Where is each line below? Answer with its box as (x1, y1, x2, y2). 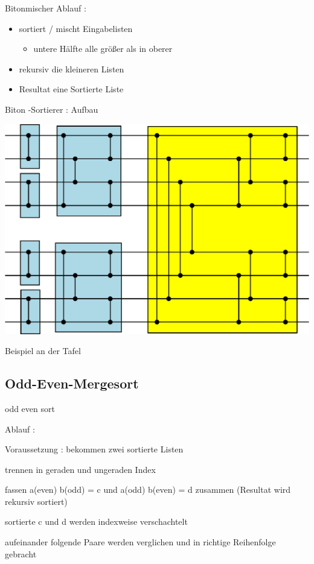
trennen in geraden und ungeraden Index (5, 463, 156, 475)
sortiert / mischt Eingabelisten (19, 22, 133, 34)
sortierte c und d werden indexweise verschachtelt (5, 515, 188, 528)
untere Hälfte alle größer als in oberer (33, 42, 173, 55)
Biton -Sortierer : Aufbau (5, 103, 98, 115)
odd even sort (5, 402, 55, 414)
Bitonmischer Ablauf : (5, 2, 86, 14)
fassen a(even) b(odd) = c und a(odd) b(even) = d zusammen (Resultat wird (5, 483, 291, 496)
